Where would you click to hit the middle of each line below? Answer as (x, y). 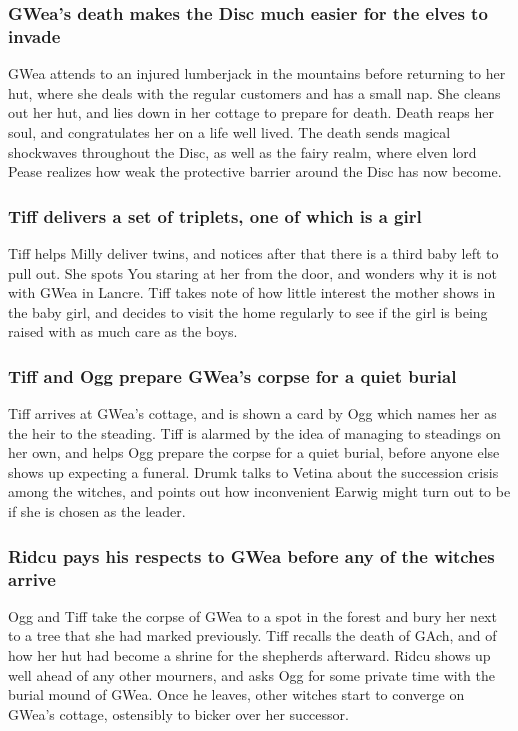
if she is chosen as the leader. (97, 511)
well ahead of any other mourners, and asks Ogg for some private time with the (251, 674)
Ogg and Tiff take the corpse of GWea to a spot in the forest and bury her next (252, 615)
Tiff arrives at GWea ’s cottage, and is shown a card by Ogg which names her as (252, 413)
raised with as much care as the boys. (123, 331)
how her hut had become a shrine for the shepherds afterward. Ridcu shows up (249, 655)
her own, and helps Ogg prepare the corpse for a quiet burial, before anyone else (254, 452)
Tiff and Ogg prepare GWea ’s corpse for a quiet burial (232, 375)
